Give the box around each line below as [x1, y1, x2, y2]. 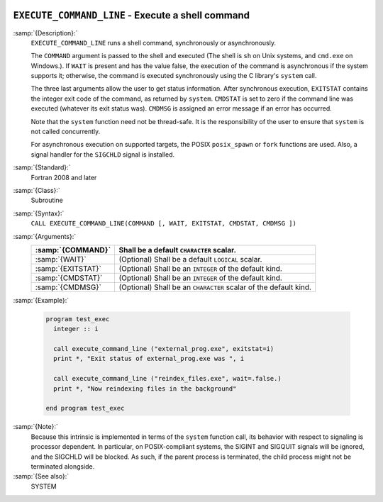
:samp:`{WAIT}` [35, 254, 87, 264]
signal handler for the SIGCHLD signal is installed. [30, 150, 175, 159]
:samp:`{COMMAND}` [35, 245, 111, 255]
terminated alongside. [30, 462, 95, 471]
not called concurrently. [30, 128, 101, 136]
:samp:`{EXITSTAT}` [35, 263, 102, 273]
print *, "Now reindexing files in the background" [53, 384, 237, 393]
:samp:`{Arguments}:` [13, 232, 77, 240]
